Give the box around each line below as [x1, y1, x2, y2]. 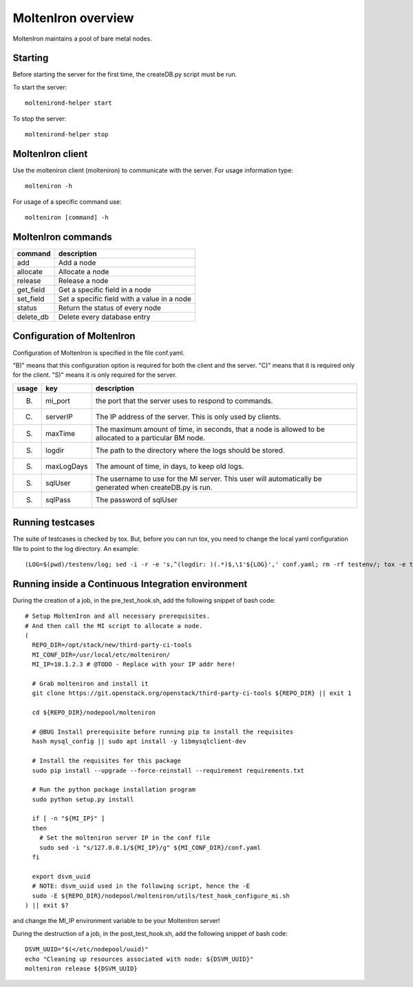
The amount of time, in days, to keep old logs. [95, 461, 244, 471]
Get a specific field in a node [58, 285, 151, 294]
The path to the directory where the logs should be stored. [95, 445, 285, 455]
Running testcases [12, 517, 96, 528]
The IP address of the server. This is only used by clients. [95, 412, 282, 422]
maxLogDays [45, 461, 88, 471]
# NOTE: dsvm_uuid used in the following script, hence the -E [32, 882, 251, 890]
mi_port [45, 396, 70, 406]
